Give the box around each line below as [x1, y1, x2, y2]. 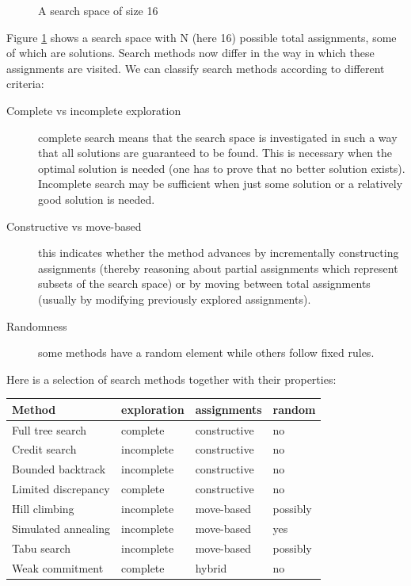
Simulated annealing [12, 519, 111, 536]
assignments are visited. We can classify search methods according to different [6, 59, 385, 76]
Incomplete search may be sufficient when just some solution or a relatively [38, 175, 403, 192]
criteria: [6, 75, 44, 92]
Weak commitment [12, 559, 104, 576]
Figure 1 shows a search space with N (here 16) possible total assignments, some [6, 29, 397, 45]
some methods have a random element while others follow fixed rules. [38, 344, 375, 361]
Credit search [12, 441, 77, 458]
